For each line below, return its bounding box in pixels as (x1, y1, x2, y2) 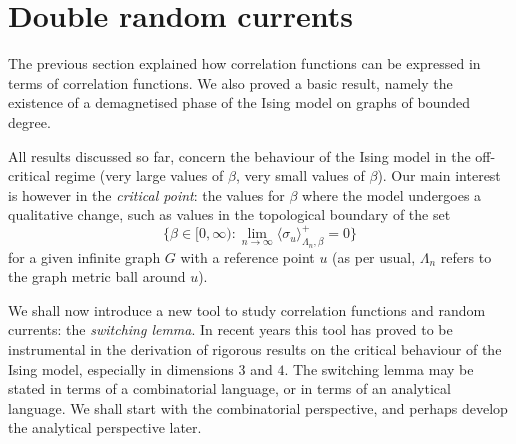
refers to (440, 246, 492, 267)
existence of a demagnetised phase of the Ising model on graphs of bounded (8, 92, 471, 113)
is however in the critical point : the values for (8, 184, 285, 205)
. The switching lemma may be (284, 358, 474, 379)
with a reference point (180, 246, 315, 267)
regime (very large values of (54, 165, 224, 186)
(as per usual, (332, 246, 416, 267)
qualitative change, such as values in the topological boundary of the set (8, 204, 451, 225)
